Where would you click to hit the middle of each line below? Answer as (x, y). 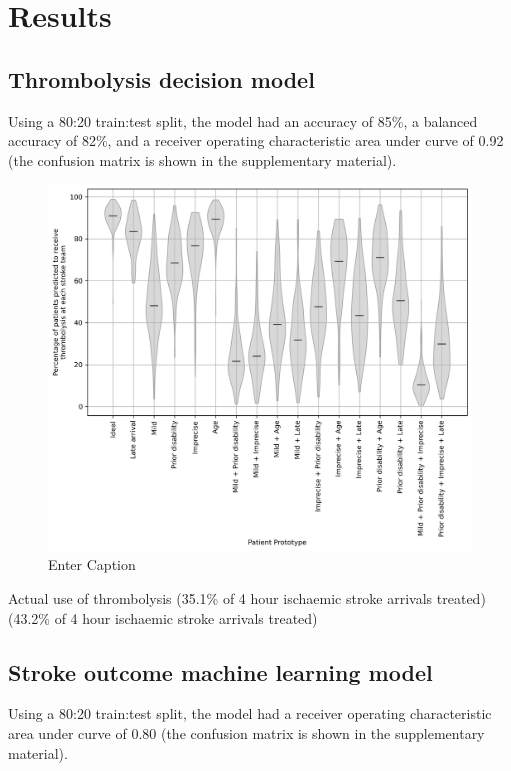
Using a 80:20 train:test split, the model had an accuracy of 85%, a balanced (243, 120)
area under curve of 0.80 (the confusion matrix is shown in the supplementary (246, 732)
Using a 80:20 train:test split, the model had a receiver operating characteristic (250, 713)
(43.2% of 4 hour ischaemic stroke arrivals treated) (163, 617)
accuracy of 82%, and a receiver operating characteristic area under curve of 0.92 (256, 140)
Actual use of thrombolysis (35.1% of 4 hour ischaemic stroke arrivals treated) (247, 597)
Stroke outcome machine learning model (220, 671)
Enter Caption (92, 564)
